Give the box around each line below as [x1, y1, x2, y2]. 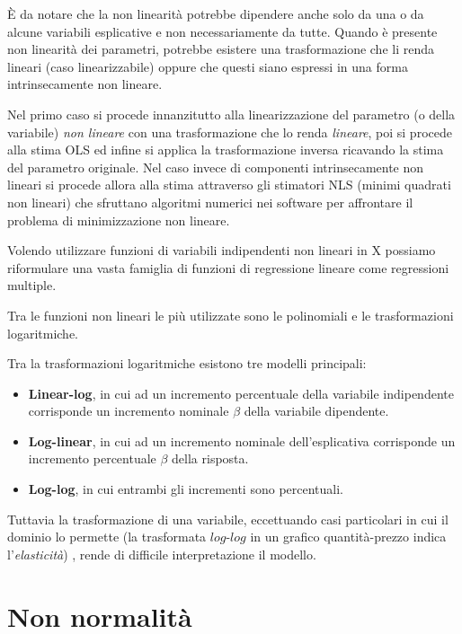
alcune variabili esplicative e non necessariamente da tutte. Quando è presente [7, 22, 438, 40]
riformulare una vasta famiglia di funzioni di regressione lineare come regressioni [7, 258, 449, 277]
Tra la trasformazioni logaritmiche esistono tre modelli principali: [7, 354, 367, 373]
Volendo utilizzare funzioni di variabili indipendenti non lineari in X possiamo [7, 241, 436, 260]
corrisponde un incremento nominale [28, 401, 229, 420]
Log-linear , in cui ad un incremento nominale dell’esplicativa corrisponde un [28, 431, 456, 450]
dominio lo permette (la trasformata [7, 527, 207, 546]
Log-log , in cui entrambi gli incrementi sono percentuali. [28, 480, 343, 498]
